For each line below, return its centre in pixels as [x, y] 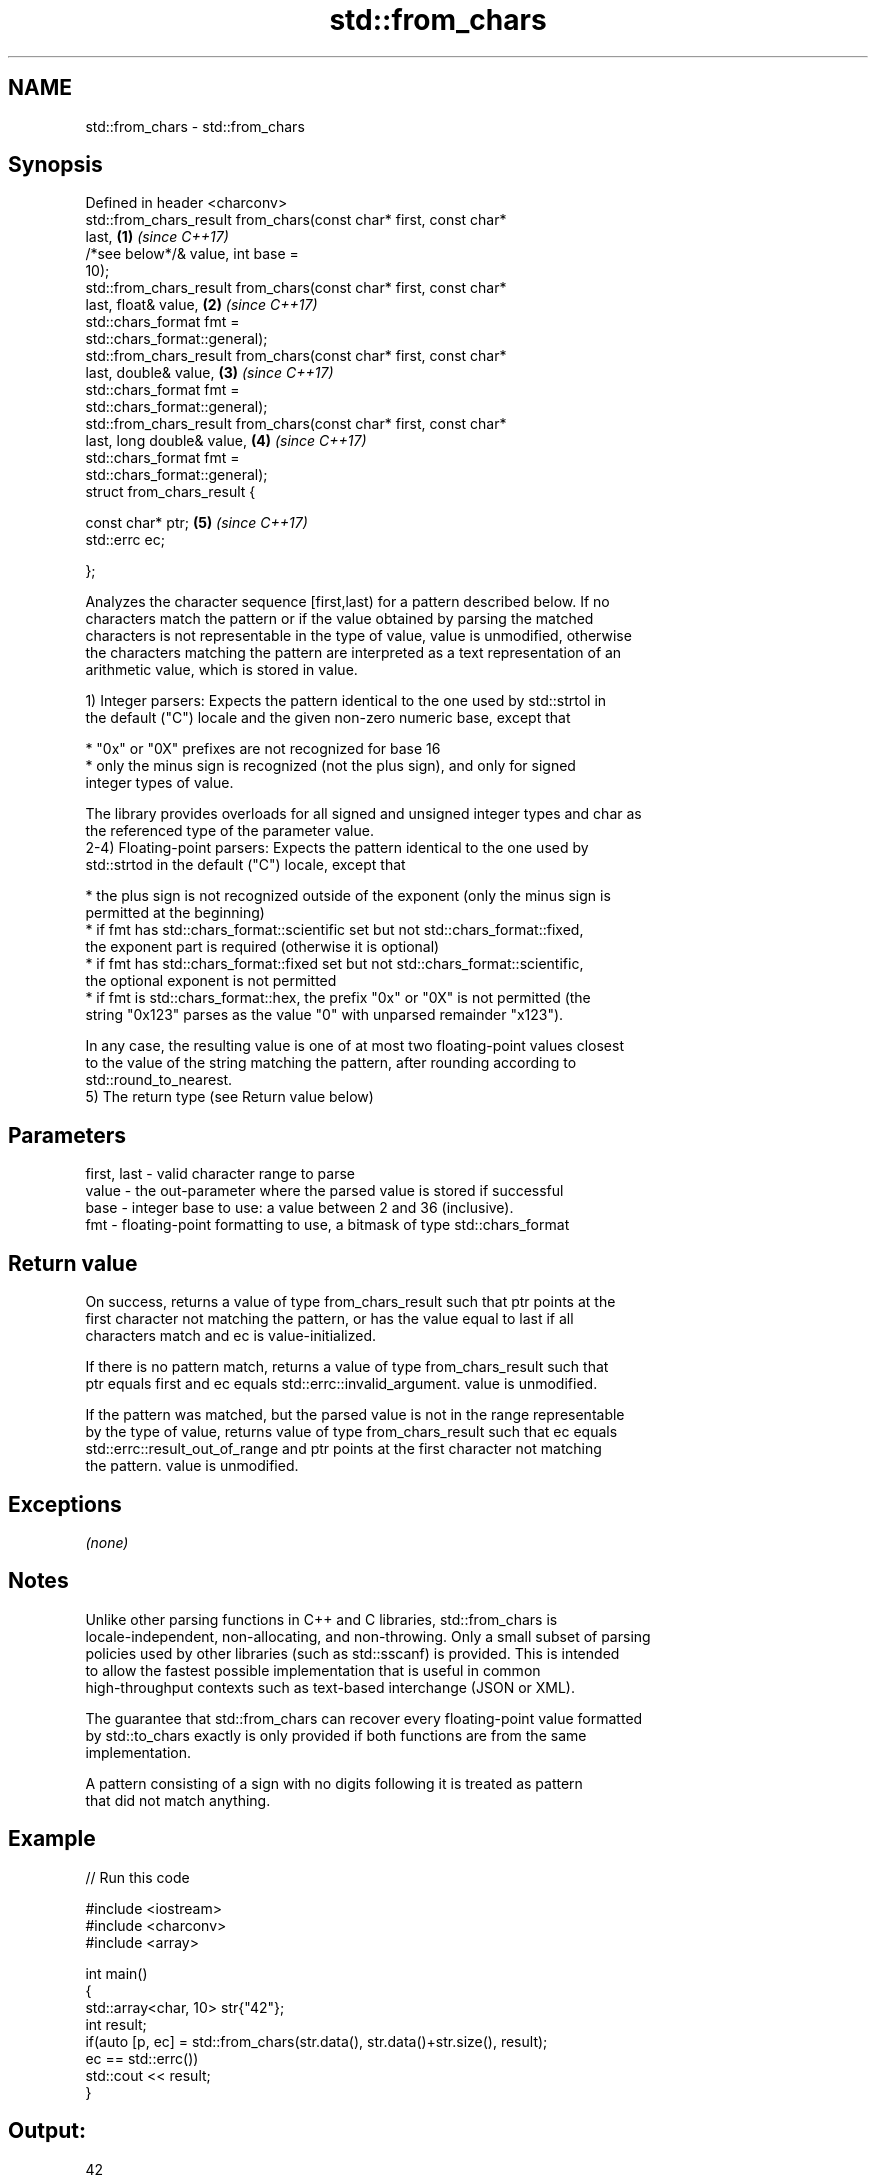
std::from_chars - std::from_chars [195, 126]
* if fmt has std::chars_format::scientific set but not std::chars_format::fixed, [334, 930]
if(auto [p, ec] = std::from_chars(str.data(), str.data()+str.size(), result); [316, 2041]
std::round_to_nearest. [159, 1080]
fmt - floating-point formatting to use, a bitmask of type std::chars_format [327, 1225]
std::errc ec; [125, 540]
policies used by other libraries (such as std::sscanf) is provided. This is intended [352, 1653]
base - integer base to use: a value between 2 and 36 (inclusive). [299, 1208]
